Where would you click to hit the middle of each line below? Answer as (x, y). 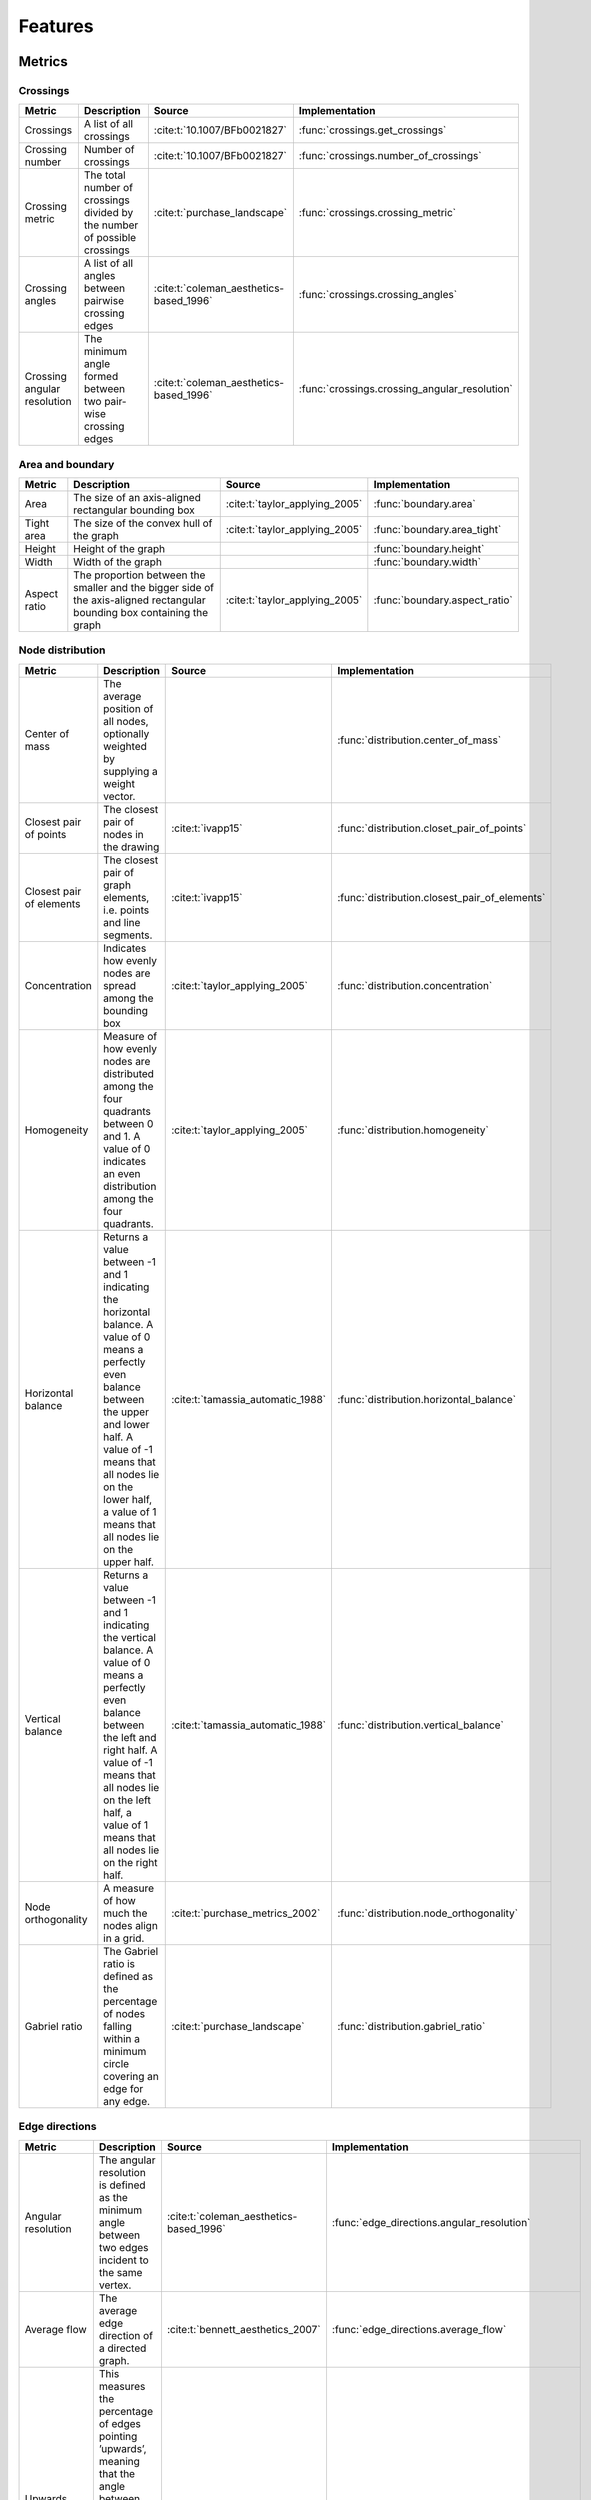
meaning (119, 2461)
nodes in (123, 834)
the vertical (130, 1637)
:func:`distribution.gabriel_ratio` (411, 2026)
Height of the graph (119, 549)
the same (120, 2272)
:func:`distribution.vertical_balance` (420, 1725)
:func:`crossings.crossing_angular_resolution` (406, 389)
